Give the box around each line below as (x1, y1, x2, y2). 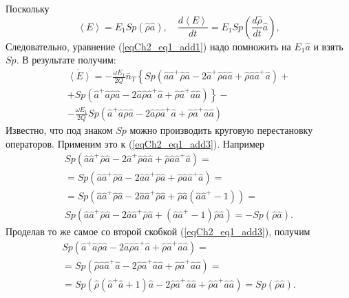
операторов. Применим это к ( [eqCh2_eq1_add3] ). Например (6, 136, 265, 150)
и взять (313, 39, 343, 53)
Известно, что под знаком (6, 123, 113, 137)
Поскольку (6, 1, 50, 15)
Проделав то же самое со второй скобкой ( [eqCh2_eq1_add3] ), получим (6, 224, 310, 239)
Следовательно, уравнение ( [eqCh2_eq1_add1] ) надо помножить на (6, 39, 291, 53)
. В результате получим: (16, 52, 116, 67)
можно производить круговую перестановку (129, 123, 313, 137)
